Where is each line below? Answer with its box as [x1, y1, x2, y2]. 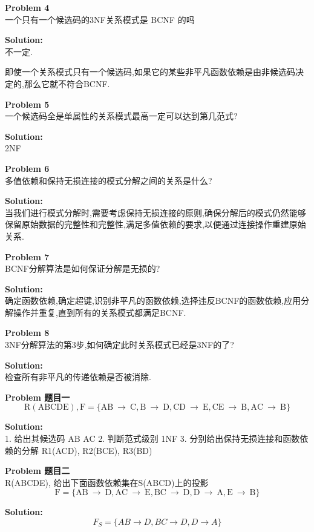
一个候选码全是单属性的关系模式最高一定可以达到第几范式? [5, 110, 238, 122]
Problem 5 [5, 97, 50, 110]
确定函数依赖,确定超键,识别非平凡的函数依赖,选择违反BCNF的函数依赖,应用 [5, 294, 301, 307]
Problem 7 [5, 250, 50, 263]
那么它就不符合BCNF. [24, 77, 110, 90]
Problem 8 [5, 326, 50, 339]
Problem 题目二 [5, 464, 70, 477]
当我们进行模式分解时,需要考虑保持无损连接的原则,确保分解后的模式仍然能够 [5, 206, 306, 218]
